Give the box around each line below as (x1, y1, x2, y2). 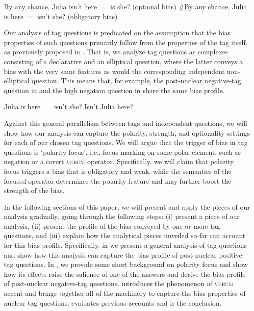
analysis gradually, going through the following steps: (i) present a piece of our (4, 211, 240, 221)
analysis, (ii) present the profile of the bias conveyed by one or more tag (4, 220, 220, 231)
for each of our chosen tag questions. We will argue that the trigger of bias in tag (4, 137, 248, 147)
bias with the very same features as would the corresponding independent (4, 66, 225, 76)
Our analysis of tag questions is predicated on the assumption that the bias (4, 27, 230, 38)
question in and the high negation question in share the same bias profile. (4, 85, 225, 95)
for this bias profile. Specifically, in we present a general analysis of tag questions (4, 240, 247, 250)
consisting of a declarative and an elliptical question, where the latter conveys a (4, 56, 243, 66)
